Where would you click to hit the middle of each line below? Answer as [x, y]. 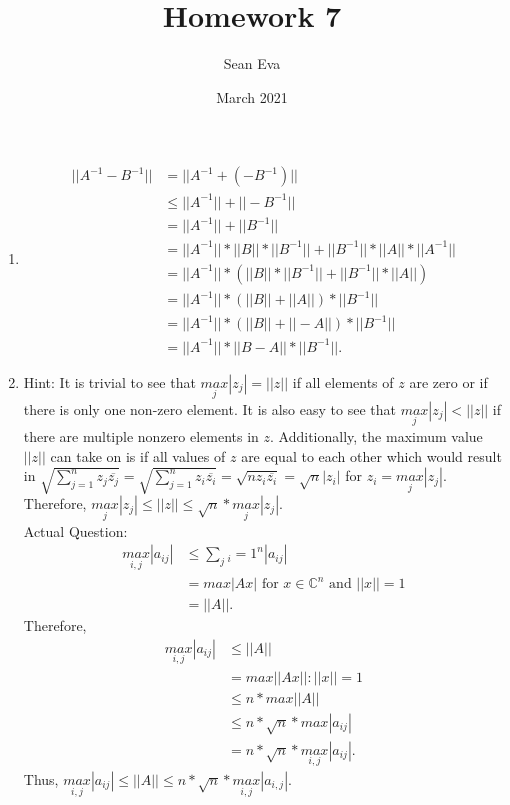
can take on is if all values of [138, 455]
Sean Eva [252, 63]
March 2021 [252, 96]
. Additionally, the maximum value [376, 436]
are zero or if [448, 381]
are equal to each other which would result [371, 455]
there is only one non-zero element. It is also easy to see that [209, 408]
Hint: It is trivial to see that [109, 381]
